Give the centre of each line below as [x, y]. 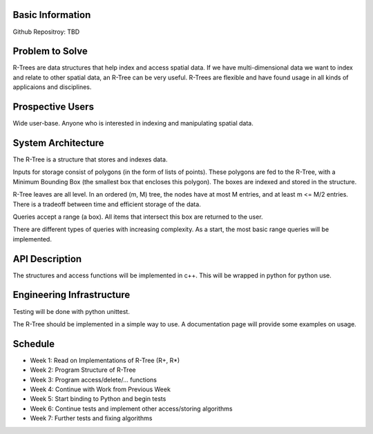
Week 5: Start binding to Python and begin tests [98, 399]
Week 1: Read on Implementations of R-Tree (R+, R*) [105, 360]
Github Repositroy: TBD [46, 32]
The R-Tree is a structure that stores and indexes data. [90, 159]
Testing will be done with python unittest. [71, 311]
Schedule [34, 344]
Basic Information [52, 15]
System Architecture [58, 142]
